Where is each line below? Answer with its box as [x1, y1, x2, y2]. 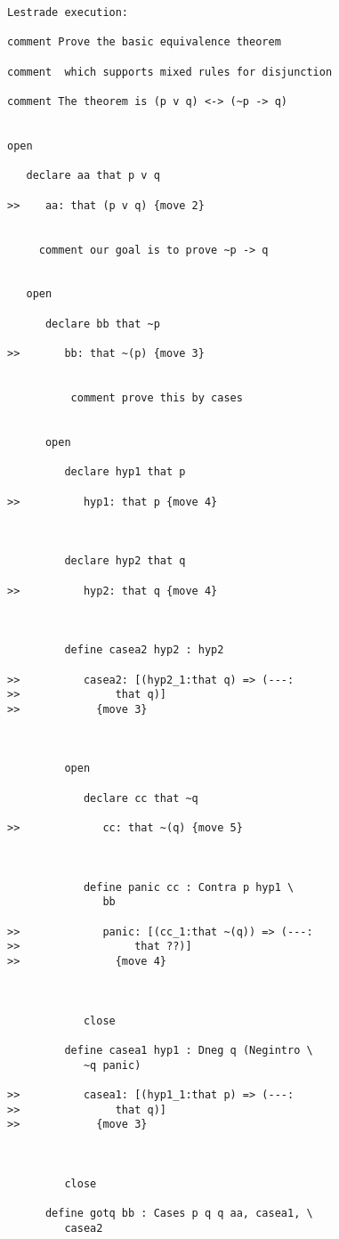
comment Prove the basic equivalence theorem [7, 36, 281, 49]
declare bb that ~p [44, 317, 160, 330]
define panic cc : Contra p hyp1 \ [83, 880, 295, 894]
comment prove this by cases [70, 392, 243, 405]
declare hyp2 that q [64, 555, 186, 568]
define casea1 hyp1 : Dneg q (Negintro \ [64, 1043, 313, 1057]
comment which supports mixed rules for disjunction [7, 65, 333, 78]
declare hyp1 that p [64, 466, 186, 479]
